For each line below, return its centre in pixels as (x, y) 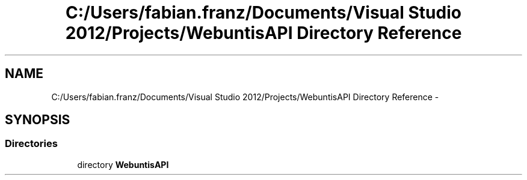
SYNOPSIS (38, 120)
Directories (31, 144)
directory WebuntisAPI (123, 164)
